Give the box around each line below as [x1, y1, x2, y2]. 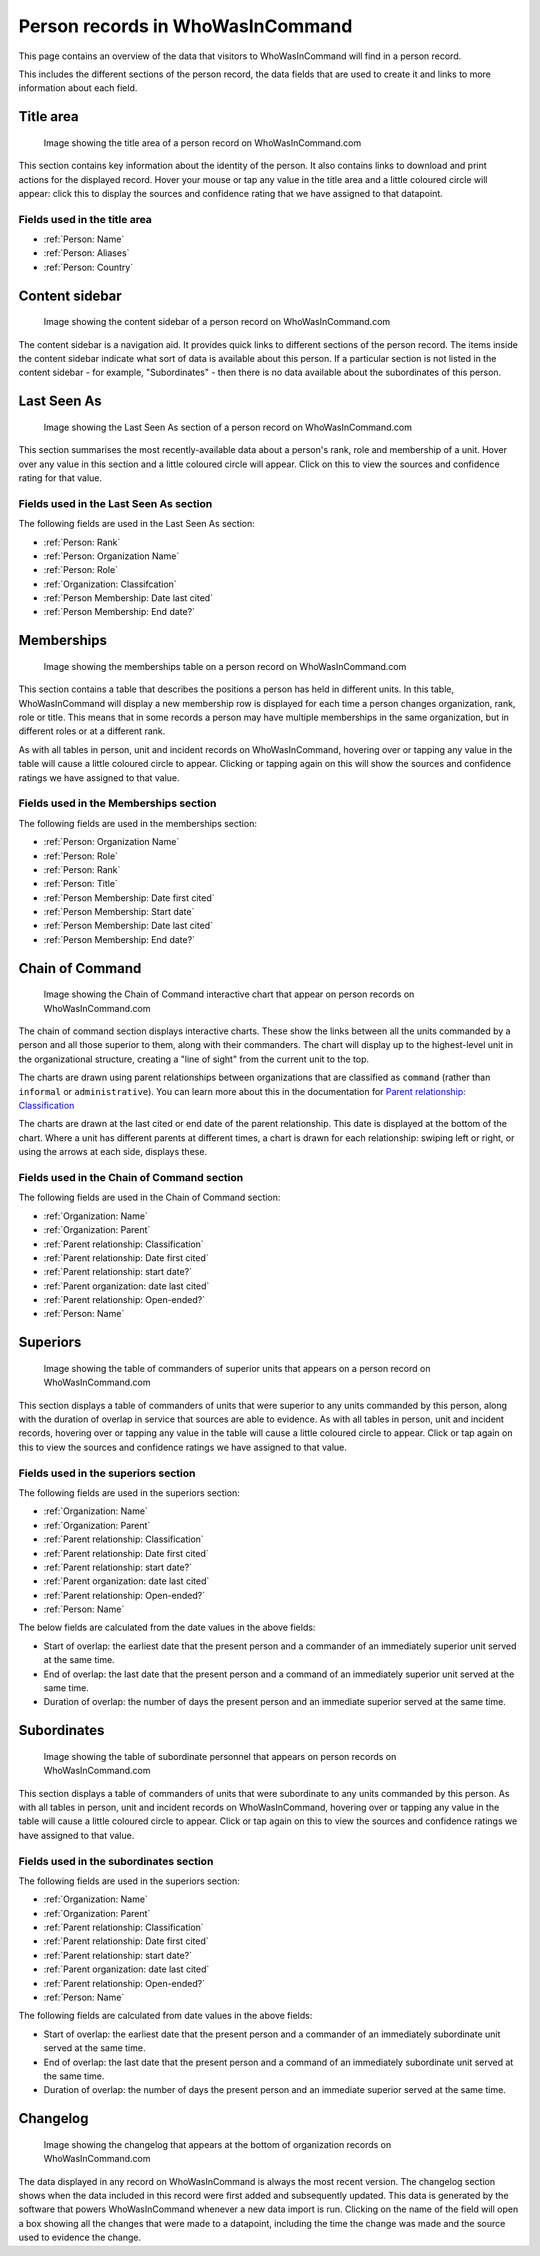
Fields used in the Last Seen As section [18, 496, 213, 510]
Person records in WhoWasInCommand [18, 15, 353, 37]
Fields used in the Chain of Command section [18, 1170, 244, 1184]
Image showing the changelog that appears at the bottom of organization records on [43, 2138, 392, 2150]
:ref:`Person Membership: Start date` [43, 906, 195, 918]
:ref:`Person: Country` [43, 261, 134, 273]
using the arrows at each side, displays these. [18, 1146, 208, 1158]
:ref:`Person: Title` [43, 878, 119, 890]
